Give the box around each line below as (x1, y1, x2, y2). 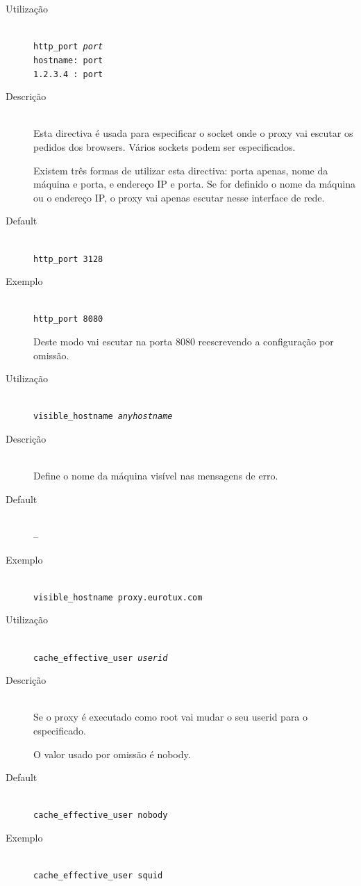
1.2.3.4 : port (33, 69, 103, 79)
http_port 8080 (33, 314, 103, 325)
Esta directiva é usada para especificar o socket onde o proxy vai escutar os (33, 126, 353, 140)
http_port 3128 (33, 254, 103, 264)
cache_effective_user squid (33, 871, 163, 881)
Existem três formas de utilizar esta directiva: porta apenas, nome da (33, 163, 328, 177)
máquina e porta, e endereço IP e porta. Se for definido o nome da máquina (33, 177, 355, 191)
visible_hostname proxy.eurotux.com (33, 592, 203, 602)
